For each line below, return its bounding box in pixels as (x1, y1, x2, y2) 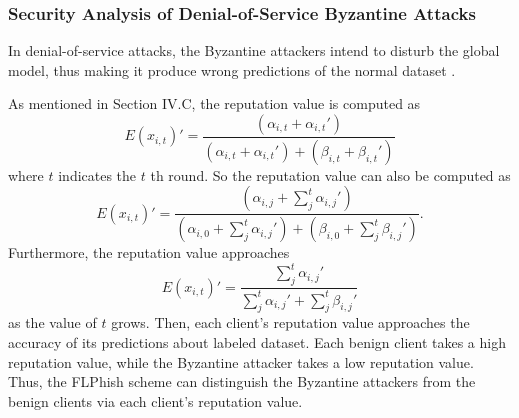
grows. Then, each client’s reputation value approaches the (111, 312, 470, 333)
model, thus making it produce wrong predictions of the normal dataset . (8, 59, 456, 80)
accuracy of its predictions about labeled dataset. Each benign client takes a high (8, 332, 506, 352)
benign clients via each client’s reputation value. (8, 390, 303, 411)
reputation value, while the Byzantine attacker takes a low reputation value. (8, 351, 474, 372)
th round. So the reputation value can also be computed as (150, 164, 511, 185)
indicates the (58, 164, 137, 185)
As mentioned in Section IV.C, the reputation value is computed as (8, 93, 421, 114)
